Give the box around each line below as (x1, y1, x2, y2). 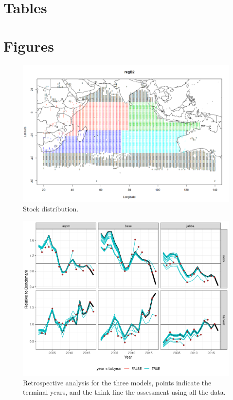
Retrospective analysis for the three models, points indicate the (23, 377, 212, 387)
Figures (3, 36, 54, 56)
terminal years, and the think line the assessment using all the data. (23, 387, 226, 397)
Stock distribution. (23, 204, 79, 214)
